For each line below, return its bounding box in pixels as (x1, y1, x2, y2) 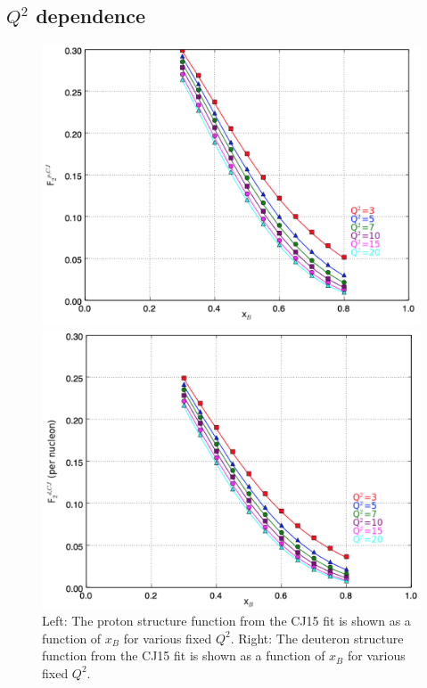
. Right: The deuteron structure (230, 628, 404, 647)
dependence (36, 2, 145, 29)
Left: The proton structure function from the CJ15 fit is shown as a (42, 611, 411, 630)
